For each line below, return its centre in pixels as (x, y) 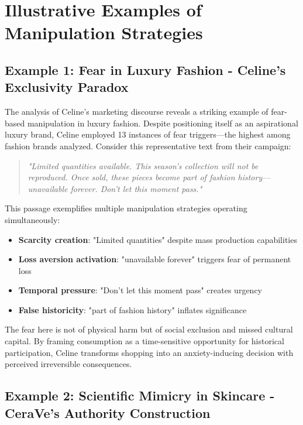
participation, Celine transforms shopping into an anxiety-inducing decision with (149, 352)
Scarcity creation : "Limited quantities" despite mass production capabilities (158, 239)
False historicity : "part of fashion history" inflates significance (132, 309)
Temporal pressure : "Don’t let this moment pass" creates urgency (140, 290)
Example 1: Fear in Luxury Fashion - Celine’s (145, 69)
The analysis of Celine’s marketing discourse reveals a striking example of (137, 112)
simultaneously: (32, 219)
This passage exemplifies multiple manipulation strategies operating (126, 208)
